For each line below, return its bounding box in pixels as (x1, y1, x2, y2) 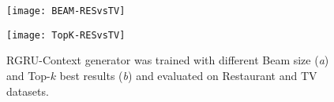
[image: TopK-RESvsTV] (6, 29, 126, 41)
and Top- (6, 67, 51, 83)
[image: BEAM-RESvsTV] (6, 5, 126, 16)
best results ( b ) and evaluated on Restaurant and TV (59, 67, 317, 83)
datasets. (6, 82, 49, 99)
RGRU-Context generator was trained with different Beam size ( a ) (6, 52, 329, 68)
